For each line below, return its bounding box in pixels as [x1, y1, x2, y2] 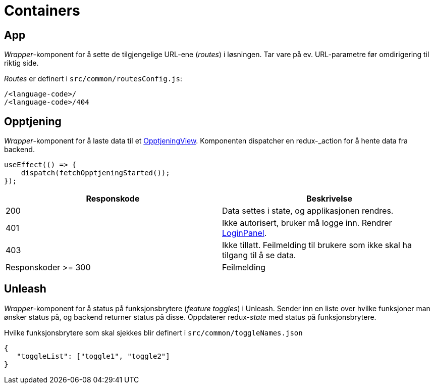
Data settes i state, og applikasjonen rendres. [222, 206, 394, 216]
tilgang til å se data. [222, 250, 296, 261]
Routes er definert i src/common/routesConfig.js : [4, 74, 182, 83]
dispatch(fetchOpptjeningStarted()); [21, 169, 170, 177]
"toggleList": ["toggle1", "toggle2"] [17, 352, 170, 360]
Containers [4, 2, 80, 19]
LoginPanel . [222, 228, 267, 238]
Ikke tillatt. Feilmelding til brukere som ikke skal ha [222, 240, 412, 251]
